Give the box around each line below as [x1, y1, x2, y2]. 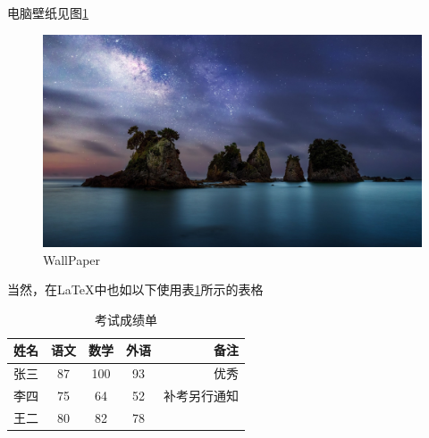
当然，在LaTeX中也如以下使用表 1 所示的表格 [7, 280, 264, 299]
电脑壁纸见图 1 [7, 4, 88, 21]
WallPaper [43, 250, 101, 269]
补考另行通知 [164, 386, 239, 405]
